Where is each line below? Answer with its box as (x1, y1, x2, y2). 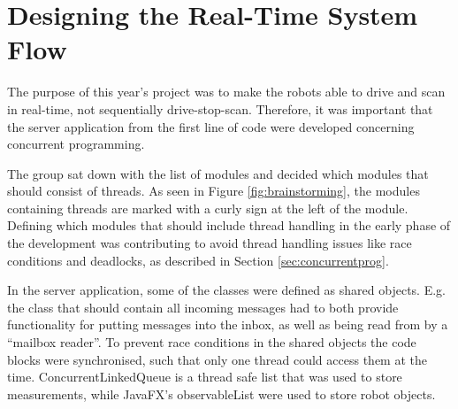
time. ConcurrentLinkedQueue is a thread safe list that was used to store (7, 367, 402, 386)
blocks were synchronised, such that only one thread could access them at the (7, 350, 427, 368)
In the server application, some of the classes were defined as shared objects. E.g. (7, 281, 446, 299)
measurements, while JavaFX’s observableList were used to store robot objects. (7, 384, 436, 403)
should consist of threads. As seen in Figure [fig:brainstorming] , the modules (7, 181, 420, 200)
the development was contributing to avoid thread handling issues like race (7, 234, 412, 252)
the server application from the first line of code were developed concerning (7, 117, 415, 135)
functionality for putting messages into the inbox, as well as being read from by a (7, 315, 448, 334)
